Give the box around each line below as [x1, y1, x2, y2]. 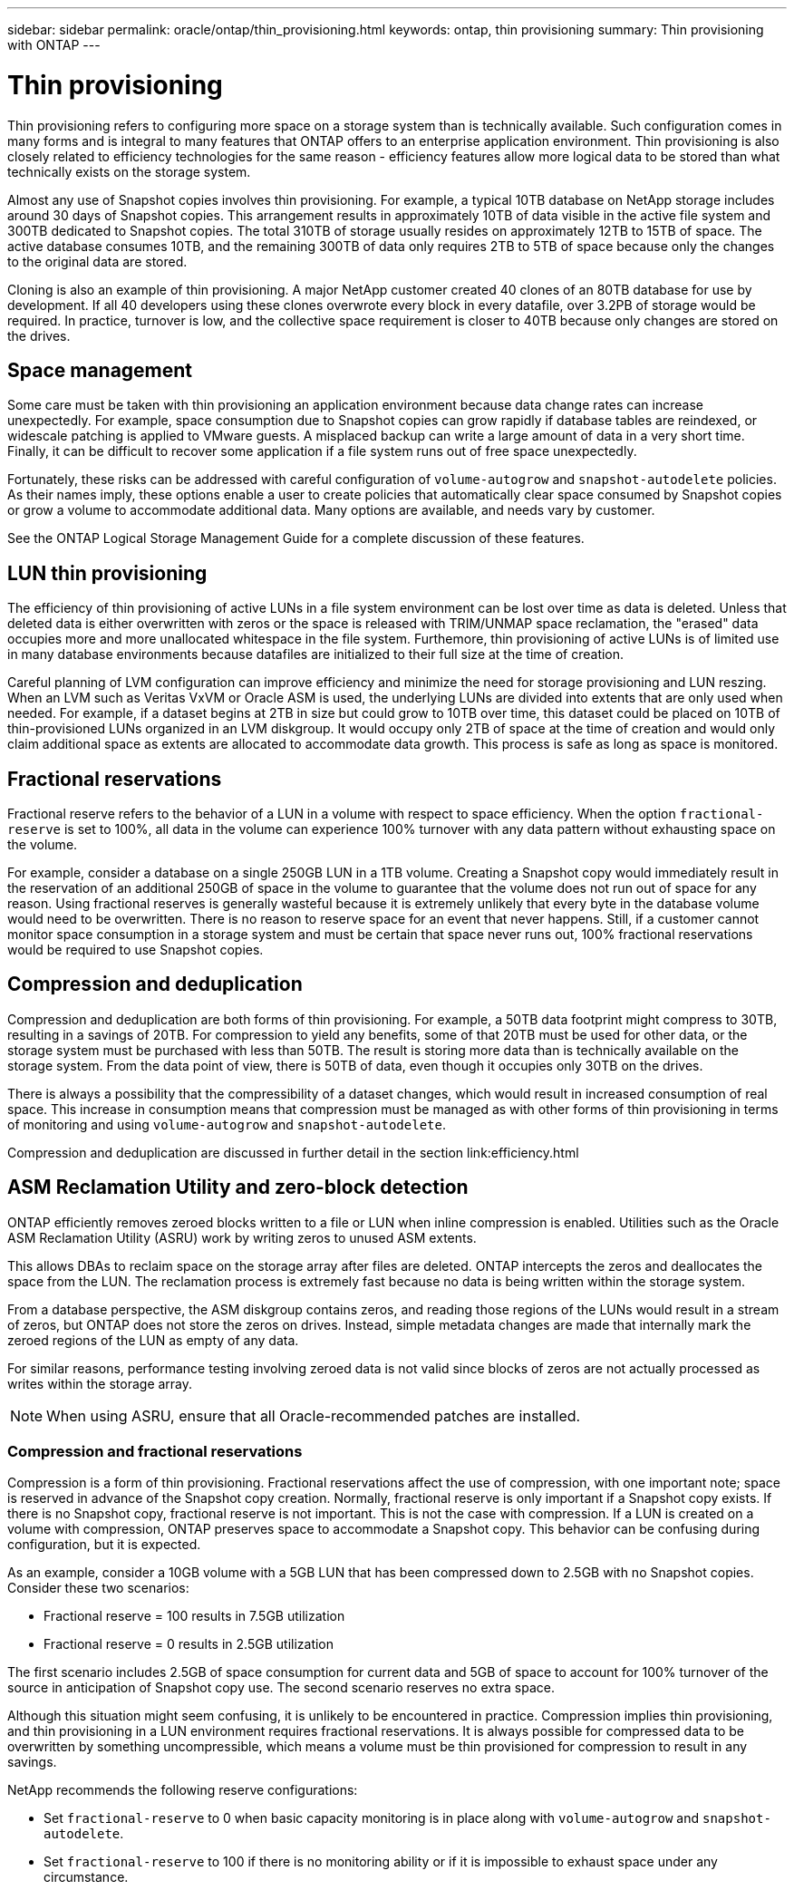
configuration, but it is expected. [7, 1536, 201, 1553]
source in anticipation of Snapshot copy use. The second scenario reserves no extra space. [7, 1680, 555, 1696]
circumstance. [44, 1869, 129, 1885]
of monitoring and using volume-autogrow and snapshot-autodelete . [7, 1116, 446, 1132]
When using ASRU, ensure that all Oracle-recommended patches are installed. [46, 1406, 581, 1425]
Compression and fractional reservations [7, 1442, 303, 1461]
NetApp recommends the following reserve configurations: [7, 1782, 358, 1798]
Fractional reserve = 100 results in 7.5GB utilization [44, 1608, 345, 1624]
